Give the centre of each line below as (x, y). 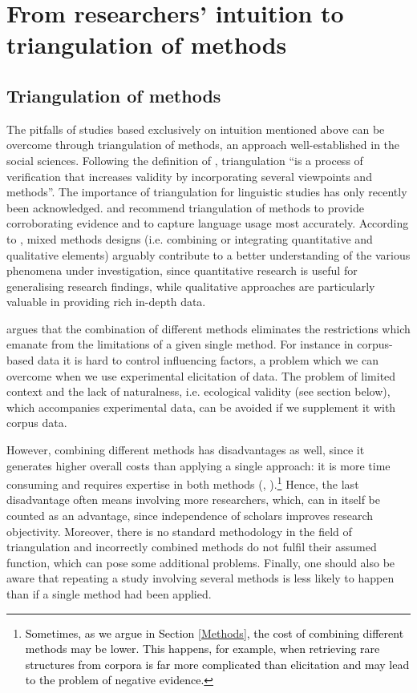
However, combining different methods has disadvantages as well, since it (186, 450)
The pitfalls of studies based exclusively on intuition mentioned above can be (196, 129)
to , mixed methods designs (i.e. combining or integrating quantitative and (190, 238)
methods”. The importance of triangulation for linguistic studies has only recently (207, 192)
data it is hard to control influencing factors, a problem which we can (208, 360)
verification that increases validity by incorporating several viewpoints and (189, 176)
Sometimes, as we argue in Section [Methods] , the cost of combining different (215, 633)
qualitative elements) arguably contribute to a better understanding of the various (208, 254)
